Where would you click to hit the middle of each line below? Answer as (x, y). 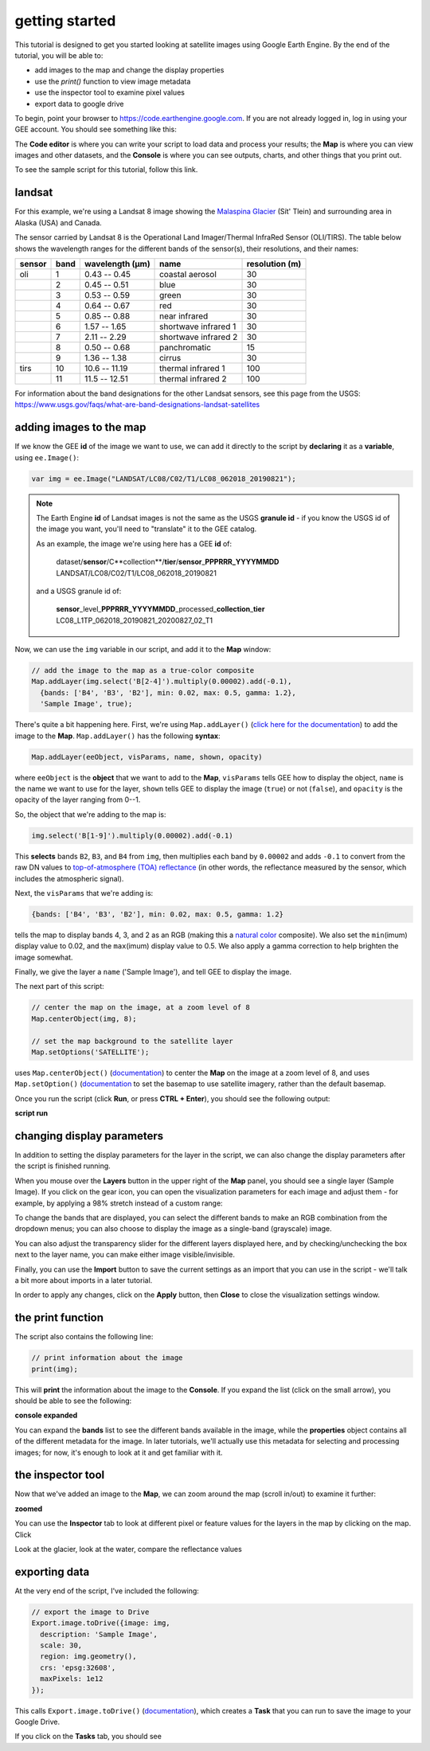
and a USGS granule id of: (79, 591)
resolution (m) (274, 264)
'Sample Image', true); (86, 704)
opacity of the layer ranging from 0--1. (78, 799)
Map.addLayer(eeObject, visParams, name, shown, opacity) (147, 757)
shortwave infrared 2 (199, 337)
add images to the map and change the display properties (129, 70)
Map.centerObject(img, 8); (84, 1018)
